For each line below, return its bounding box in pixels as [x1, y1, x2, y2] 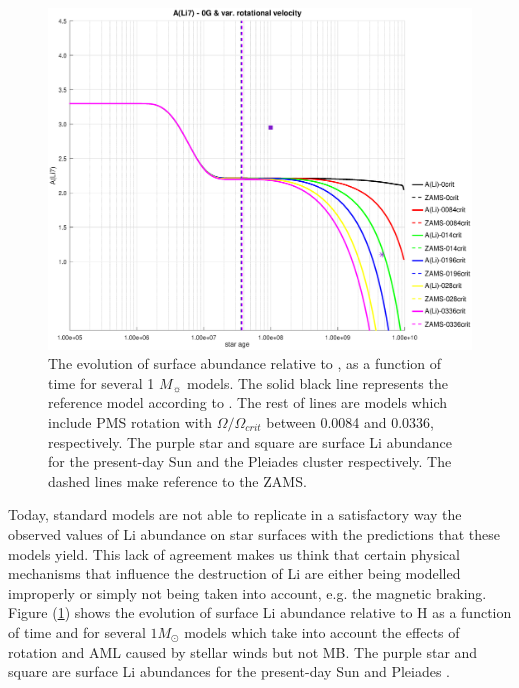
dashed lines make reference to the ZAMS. [48, 470, 307, 491]
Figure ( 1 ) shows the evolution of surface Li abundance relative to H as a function [8, 602, 512, 623]
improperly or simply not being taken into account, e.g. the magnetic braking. [8, 582, 487, 603]
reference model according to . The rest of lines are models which [48, 392, 447, 413]
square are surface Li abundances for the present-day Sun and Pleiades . [8, 661, 451, 682]
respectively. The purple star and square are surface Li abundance [48, 431, 453, 452]
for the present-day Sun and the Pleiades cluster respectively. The [48, 451, 452, 472]
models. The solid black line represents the [186, 372, 448, 393]
